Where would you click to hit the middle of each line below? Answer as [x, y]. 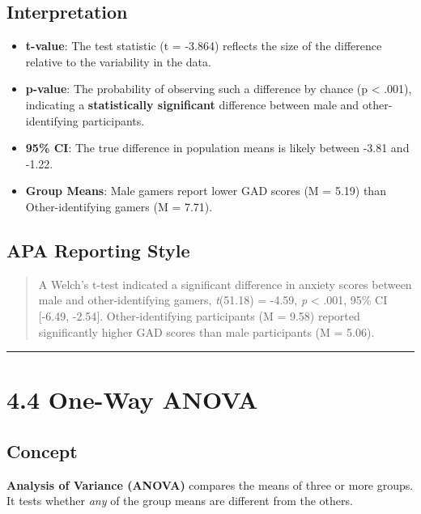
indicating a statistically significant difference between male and [192, 104]
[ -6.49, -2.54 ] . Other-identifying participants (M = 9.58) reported [199, 315]
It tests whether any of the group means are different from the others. [180, 501]
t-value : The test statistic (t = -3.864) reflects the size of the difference [204, 46]
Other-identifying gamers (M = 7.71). [119, 206]
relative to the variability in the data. [118, 61]
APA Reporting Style [98, 250]
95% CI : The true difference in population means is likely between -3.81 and [217, 148]
